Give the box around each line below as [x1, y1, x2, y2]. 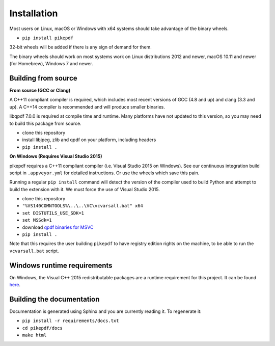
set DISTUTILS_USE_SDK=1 [22, 210, 84, 216]
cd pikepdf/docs [22, 325, 63, 331]
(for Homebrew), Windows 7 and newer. [9, 61, 94, 67]
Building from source [9, 74, 77, 83]
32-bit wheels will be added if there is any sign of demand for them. [9, 44, 152, 50]
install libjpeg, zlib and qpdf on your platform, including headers [22, 137, 156, 143]
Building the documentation [9, 295, 100, 303]
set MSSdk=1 [22, 217, 52, 223]
